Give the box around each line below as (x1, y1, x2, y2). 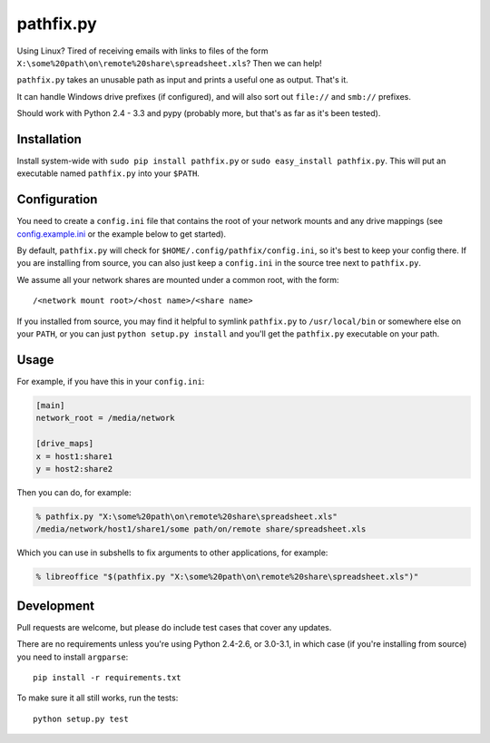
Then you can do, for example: (16, 486, 132, 498)
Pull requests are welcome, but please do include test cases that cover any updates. (16, 621, 332, 632)
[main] (35, 400, 65, 410)
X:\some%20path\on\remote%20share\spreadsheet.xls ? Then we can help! (16, 57, 322, 68)
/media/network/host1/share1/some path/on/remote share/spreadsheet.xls (35, 524, 367, 534)
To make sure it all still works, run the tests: (16, 692, 179, 703)
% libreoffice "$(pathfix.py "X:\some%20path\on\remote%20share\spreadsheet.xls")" (35, 572, 419, 582)
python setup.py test (33, 713, 129, 724)
